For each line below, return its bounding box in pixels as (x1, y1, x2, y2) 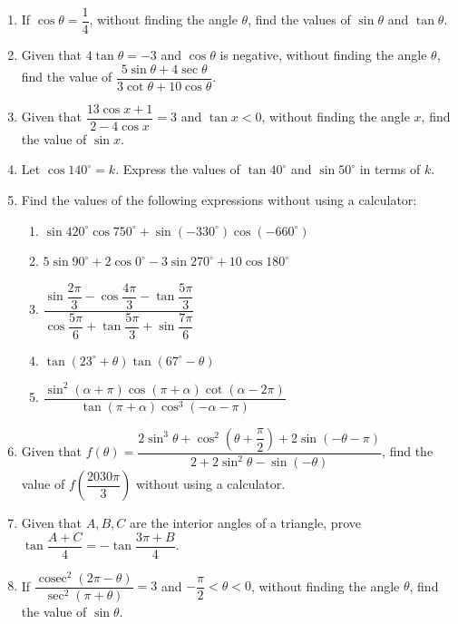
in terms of (359, 160, 421, 179)
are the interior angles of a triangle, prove (129, 513, 361, 532)
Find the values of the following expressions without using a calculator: (21, 190, 417, 209)
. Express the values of (115, 160, 240, 179)
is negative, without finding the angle (219, 45, 427, 64)
